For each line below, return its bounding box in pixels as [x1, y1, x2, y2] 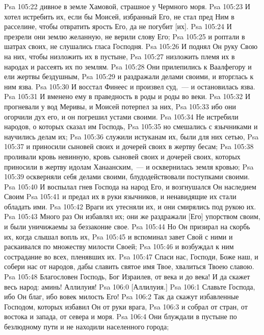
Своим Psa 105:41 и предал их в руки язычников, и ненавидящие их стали [4, 191, 236, 202]
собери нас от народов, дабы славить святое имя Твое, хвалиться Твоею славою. [4, 261, 254, 272]
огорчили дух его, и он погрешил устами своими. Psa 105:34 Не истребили [4, 111, 239, 122]
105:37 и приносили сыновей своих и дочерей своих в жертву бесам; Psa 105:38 [4, 141, 254, 152]
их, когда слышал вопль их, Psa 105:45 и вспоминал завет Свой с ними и [4, 231, 233, 242]
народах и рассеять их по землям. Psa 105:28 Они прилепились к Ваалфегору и [4, 61, 252, 71]
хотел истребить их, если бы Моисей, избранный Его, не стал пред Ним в [4, 11, 234, 21]
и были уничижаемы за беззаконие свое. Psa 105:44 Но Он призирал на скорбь [4, 221, 250, 232]
